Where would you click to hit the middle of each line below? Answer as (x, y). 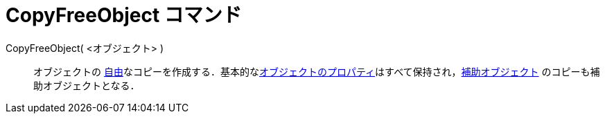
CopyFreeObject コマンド (124, 15)
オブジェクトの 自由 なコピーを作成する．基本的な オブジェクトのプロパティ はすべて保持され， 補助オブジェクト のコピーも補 (317, 71)
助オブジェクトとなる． (87, 85)
